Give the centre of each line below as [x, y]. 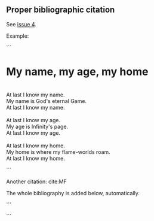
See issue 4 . [21, 24]
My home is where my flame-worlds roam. [58, 152]
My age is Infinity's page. [37, 126]
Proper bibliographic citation [61, 10]
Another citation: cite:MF [37, 181]
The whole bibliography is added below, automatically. [73, 193]
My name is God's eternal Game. [47, 101]
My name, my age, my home [77, 72]
